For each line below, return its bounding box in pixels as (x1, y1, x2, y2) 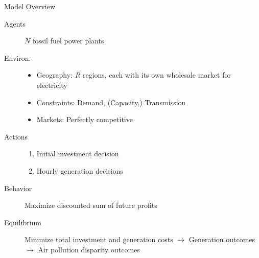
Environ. (4, 52, 31, 63)
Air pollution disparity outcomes (38, 244, 140, 254)
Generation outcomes (189, 234, 255, 245)
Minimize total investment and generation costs (25, 234, 173, 245)
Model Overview (4, 1, 55, 11)
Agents (4, 18, 26, 29)
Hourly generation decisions (36, 165, 123, 176)
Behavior (4, 182, 32, 193)
